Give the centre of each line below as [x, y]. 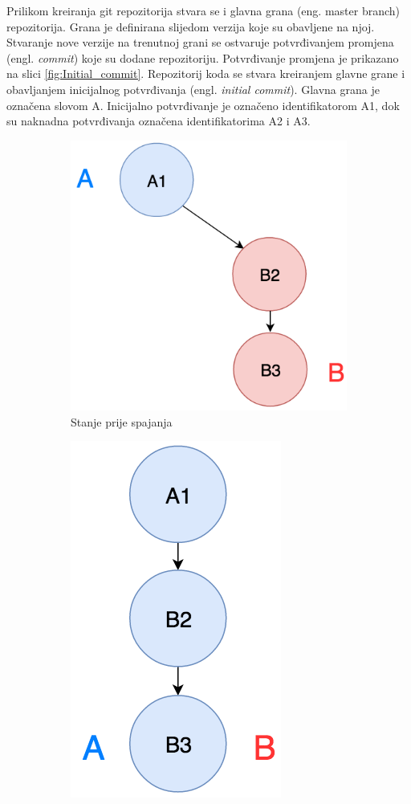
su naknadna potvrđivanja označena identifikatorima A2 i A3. [159, 121]
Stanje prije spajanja [122, 421]
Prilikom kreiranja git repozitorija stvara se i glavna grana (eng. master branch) [203, 10]
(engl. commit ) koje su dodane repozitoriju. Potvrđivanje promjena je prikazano [203, 57]
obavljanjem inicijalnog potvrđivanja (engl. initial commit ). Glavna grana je [193, 89]
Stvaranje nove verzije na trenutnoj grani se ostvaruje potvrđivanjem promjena [200, 42]
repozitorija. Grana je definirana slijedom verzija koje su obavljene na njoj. [191, 26]
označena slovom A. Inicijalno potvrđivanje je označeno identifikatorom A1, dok [203, 105]
